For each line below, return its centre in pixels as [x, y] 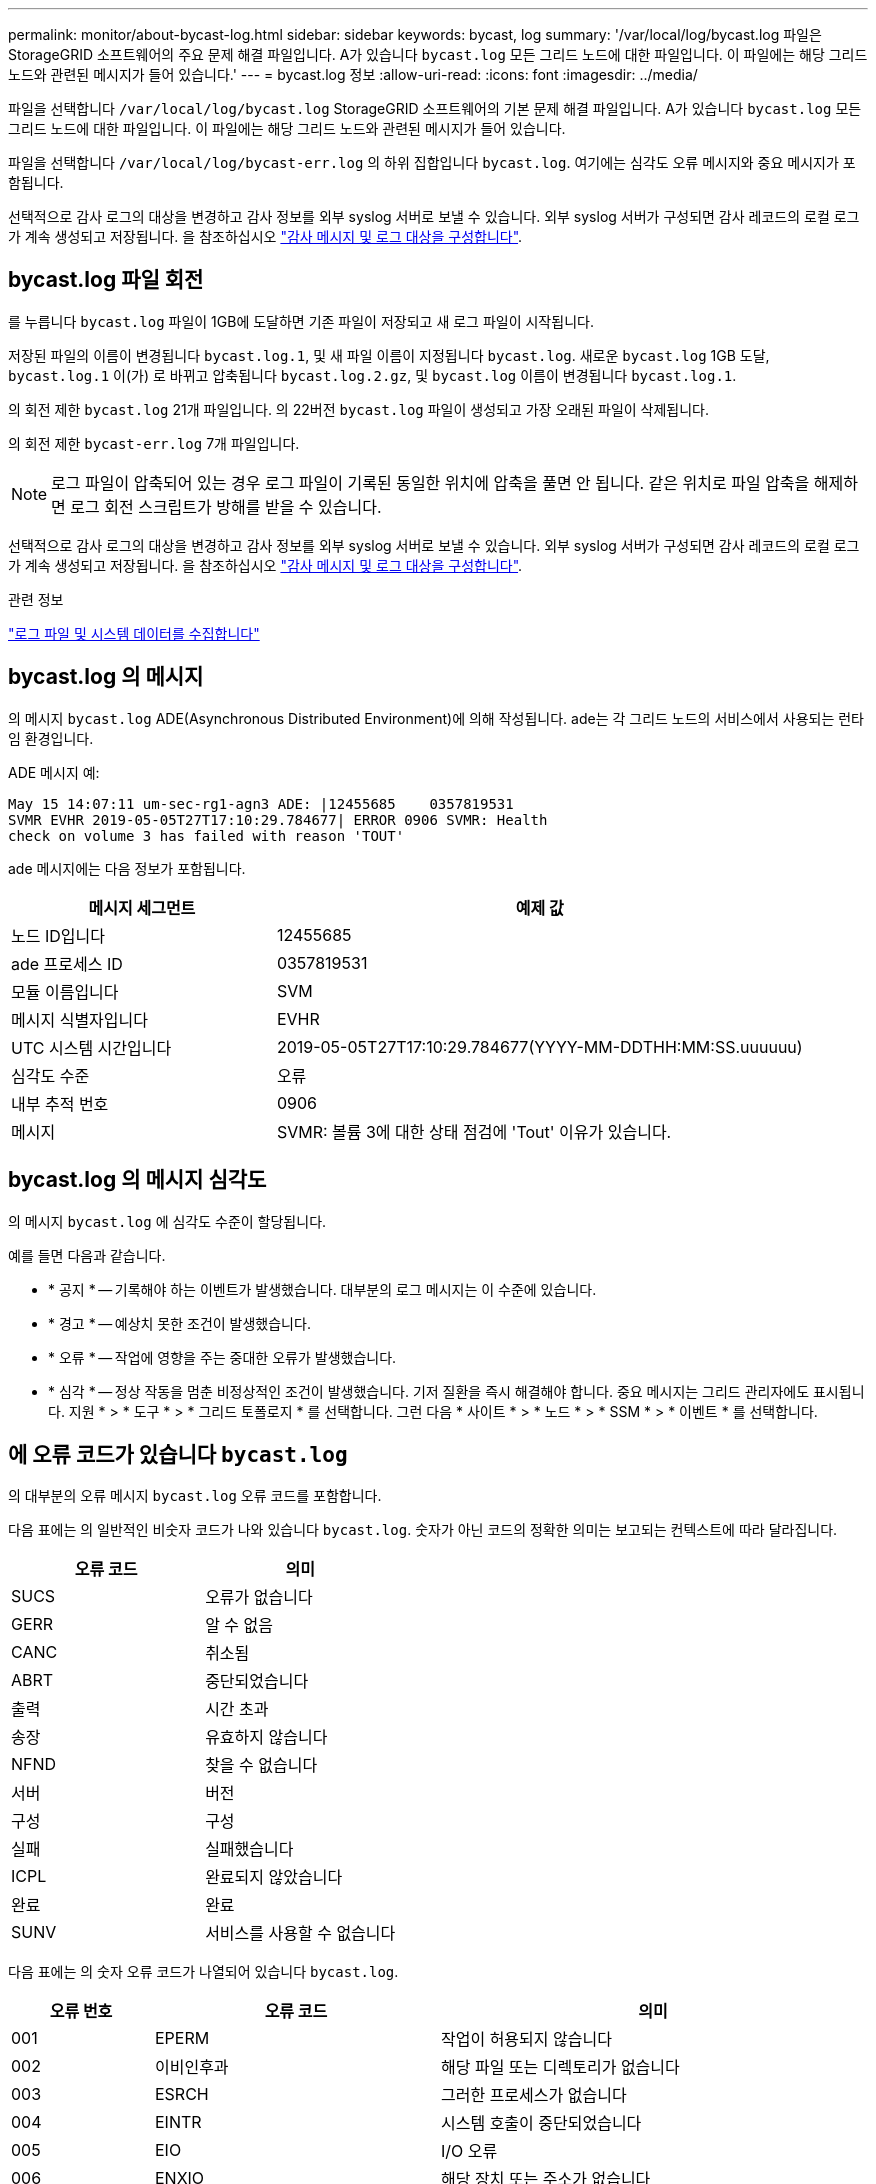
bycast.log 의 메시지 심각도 [137, 1180]
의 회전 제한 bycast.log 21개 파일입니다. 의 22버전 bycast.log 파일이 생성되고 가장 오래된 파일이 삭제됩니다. [359, 409]
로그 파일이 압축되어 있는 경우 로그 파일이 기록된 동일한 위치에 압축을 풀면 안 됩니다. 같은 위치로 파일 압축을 [430, 482]
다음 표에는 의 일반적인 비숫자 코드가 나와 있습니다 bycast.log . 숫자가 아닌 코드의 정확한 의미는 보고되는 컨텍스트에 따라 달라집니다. [423, 1530]
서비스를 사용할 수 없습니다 [300, 1933]
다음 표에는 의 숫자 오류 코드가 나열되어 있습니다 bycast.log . [203, 1972]
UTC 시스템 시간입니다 [91, 1047]
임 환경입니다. [51, 738]
